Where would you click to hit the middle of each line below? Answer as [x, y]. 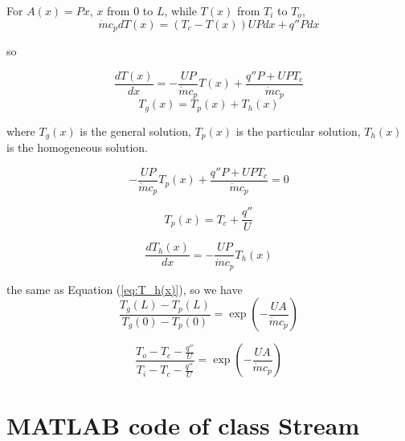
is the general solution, [135, 131]
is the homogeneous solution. [78, 147]
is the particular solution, [298, 131]
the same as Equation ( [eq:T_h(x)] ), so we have [125, 289]
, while [180, 10]
